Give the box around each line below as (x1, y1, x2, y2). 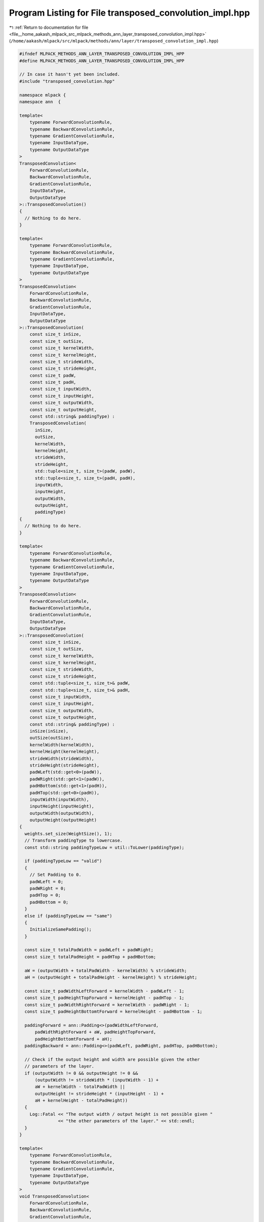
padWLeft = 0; (29, 879, 64, 884)
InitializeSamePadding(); (29, 927, 92, 932)
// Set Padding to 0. (29, 872, 82, 877)
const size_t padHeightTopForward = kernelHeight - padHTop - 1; (24, 995, 185, 1001)
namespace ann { (19, 99, 61, 105)
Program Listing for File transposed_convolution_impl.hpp (9, 7, 250, 18)
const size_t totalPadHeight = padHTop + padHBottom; (24, 954, 156, 960)
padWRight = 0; (29, 885, 66, 891)
